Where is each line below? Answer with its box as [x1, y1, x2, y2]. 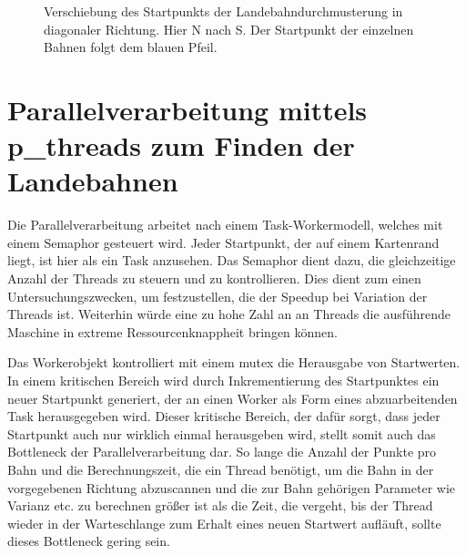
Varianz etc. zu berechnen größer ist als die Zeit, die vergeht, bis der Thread [7, 496, 433, 515]
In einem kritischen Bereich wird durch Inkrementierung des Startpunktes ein [7, 371, 440, 390]
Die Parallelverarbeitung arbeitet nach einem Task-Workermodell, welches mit [7, 215, 443, 234]
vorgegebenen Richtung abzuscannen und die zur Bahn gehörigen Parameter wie [7, 478, 456, 497]
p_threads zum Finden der [7, 127, 355, 164]
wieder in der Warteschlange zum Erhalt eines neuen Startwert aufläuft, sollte [7, 513, 441, 532]
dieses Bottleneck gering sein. [7, 531, 170, 551]
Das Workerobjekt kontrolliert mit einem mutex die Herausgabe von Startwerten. [7, 353, 461, 372]
